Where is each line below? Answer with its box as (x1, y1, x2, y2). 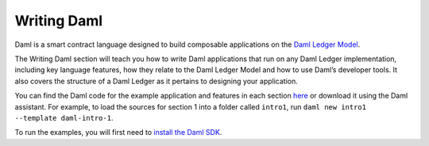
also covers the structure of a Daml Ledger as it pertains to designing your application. (14, 76, 298, 86)
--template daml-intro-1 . (14, 113, 114, 122)
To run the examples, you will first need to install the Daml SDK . (14, 128, 222, 137)
